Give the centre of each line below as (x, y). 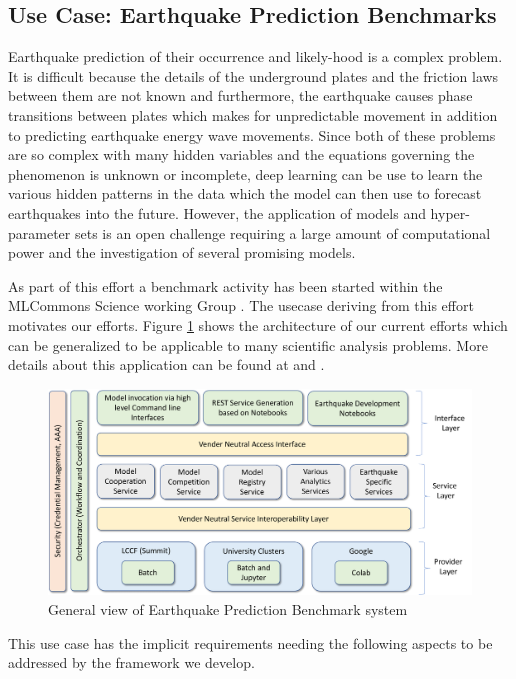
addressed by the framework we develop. (131, 662)
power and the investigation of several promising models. (182, 252)
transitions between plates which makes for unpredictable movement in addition (253, 114)
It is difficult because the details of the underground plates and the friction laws (253, 75)
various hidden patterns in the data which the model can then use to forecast (245, 193)
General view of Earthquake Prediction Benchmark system (228, 608)
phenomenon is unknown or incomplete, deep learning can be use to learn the (245, 173)
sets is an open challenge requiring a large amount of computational (282, 232)
